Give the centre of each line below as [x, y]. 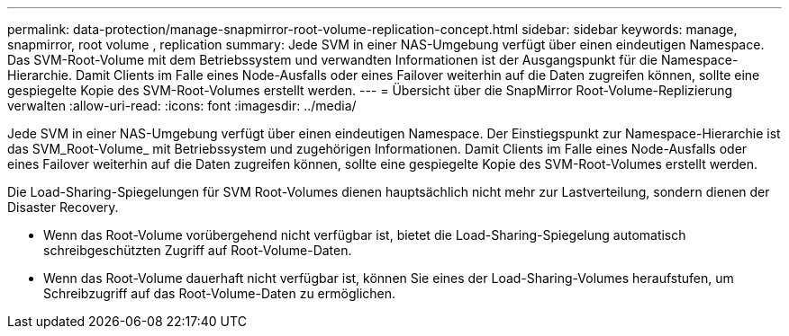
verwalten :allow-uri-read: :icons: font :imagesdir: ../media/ [182, 106]
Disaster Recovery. [63, 207]
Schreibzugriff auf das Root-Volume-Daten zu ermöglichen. [220, 293]
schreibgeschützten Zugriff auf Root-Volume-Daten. [198, 250]
